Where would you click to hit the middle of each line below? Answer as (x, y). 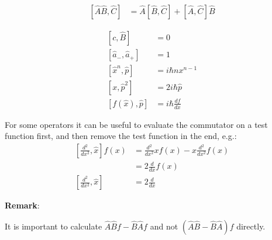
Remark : (22, 205)
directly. (251, 226)
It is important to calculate (54, 226)
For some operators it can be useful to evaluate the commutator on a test (136, 124)
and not (164, 226)
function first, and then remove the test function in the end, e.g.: (121, 136)
